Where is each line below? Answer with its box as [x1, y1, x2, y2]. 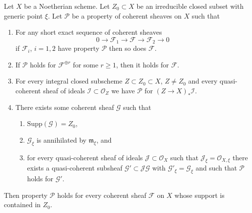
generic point [4, 10, 43, 21]
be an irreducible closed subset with [136, 1, 244, 11]
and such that [195, 163, 237, 173]
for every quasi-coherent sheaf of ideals [27, 152, 143, 162]
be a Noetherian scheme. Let [24, 1, 110, 11]
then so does [109, 43, 147, 53]
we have [111, 85, 135, 96]
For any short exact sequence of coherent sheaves [15, 27, 162, 37]
